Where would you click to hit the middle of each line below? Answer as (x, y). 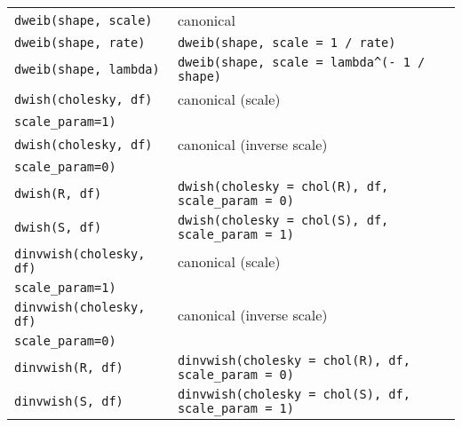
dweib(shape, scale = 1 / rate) (287, 43)
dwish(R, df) (58, 194)
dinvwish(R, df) (69, 368)
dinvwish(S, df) (69, 401)
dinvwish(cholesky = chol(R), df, (294, 360)
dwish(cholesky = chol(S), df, (283, 220)
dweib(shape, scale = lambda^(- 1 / (301, 62)
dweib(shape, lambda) (87, 69)
